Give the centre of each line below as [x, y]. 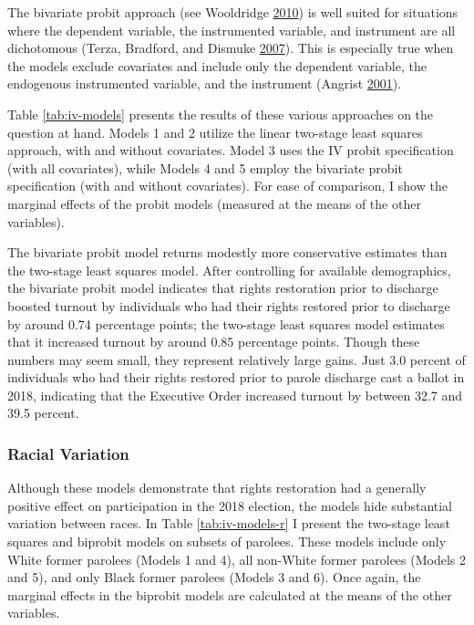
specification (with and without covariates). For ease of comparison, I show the [227, 186]
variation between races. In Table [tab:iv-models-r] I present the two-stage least [229, 523]
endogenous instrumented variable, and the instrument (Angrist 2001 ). [205, 83]
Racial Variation [68, 453]
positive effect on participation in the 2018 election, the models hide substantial [230, 505]
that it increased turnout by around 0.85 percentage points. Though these [214, 342]
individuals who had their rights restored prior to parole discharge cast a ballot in [236, 377]
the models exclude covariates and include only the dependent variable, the [217, 65]
